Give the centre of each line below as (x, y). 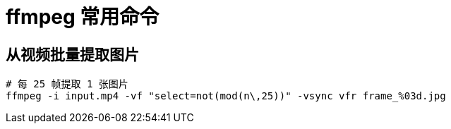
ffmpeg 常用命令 (83, 17)
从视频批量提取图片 (72, 54)
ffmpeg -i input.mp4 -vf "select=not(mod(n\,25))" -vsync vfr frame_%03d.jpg (226, 96)
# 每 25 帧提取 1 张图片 (67, 84)
